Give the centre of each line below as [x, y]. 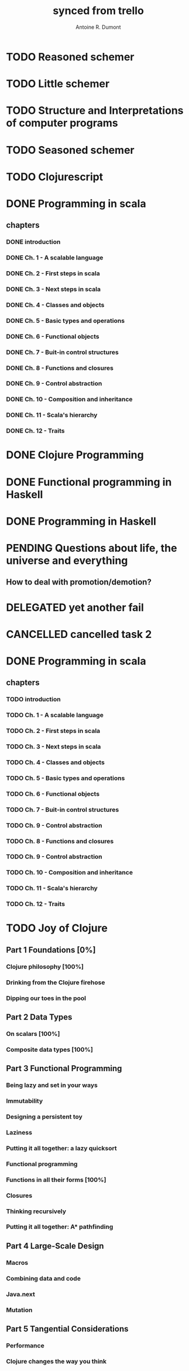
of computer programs [62, 123]
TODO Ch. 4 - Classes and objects [56, 762]
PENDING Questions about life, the [92, 548]
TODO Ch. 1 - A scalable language [55, 715]
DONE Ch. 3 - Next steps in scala [54, 289]
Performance [25, 1345]
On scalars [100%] [33, 1034]
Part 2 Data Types [39, 1017]
